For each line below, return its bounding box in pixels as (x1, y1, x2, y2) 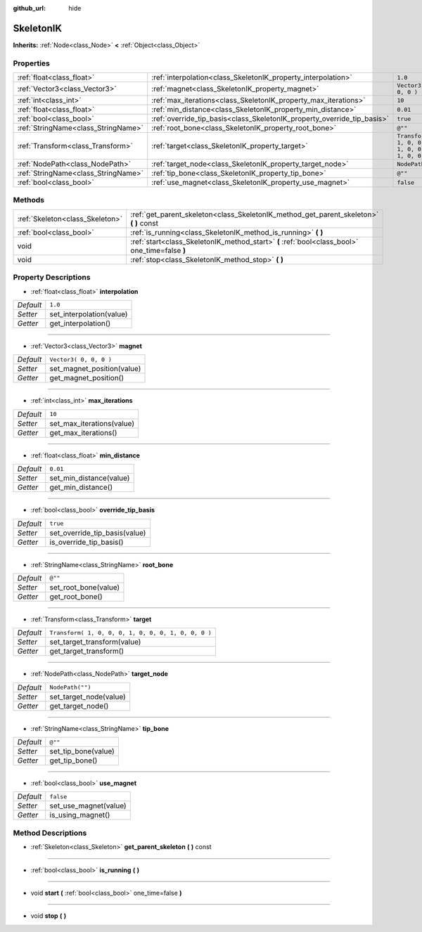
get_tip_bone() (49, 756, 98, 765)
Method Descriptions (13, 828, 87, 838)
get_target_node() (49, 701, 109, 711)
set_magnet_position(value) (49, 364, 141, 374)
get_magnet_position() (49, 373, 124, 383)
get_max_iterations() (49, 427, 117, 437)
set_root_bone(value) (49, 582, 120, 592)
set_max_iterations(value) (49, 418, 135, 428)
